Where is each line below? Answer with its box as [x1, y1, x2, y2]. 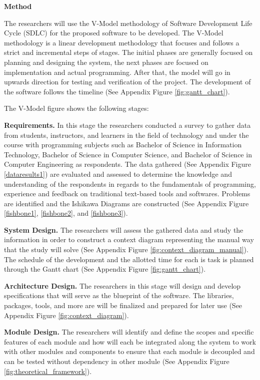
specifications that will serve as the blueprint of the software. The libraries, [4, 290, 234, 301]
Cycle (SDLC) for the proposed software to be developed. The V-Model [4, 27, 223, 38]
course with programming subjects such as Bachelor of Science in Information [4, 139, 242, 150]
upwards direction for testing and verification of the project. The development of [4, 76, 251, 87]
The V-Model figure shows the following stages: [4, 103, 149, 113]
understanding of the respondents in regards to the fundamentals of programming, [4, 178, 256, 189]
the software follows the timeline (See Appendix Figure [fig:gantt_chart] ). [4, 86, 230, 96]
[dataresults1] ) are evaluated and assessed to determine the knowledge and [4, 168, 232, 179]
